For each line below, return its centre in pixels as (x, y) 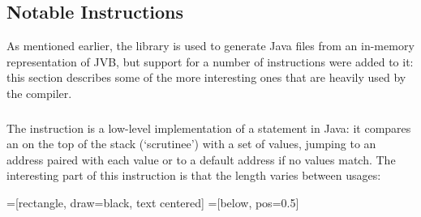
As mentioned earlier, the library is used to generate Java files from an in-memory (210, 46)
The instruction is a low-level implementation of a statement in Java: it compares (209, 128)
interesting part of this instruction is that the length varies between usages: (194, 175)
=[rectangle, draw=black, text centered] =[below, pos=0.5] (153, 202)
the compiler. (39, 93)
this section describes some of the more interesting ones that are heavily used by (206, 77)
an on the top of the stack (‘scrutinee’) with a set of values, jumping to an (191, 144)
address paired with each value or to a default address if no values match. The (201, 159)
